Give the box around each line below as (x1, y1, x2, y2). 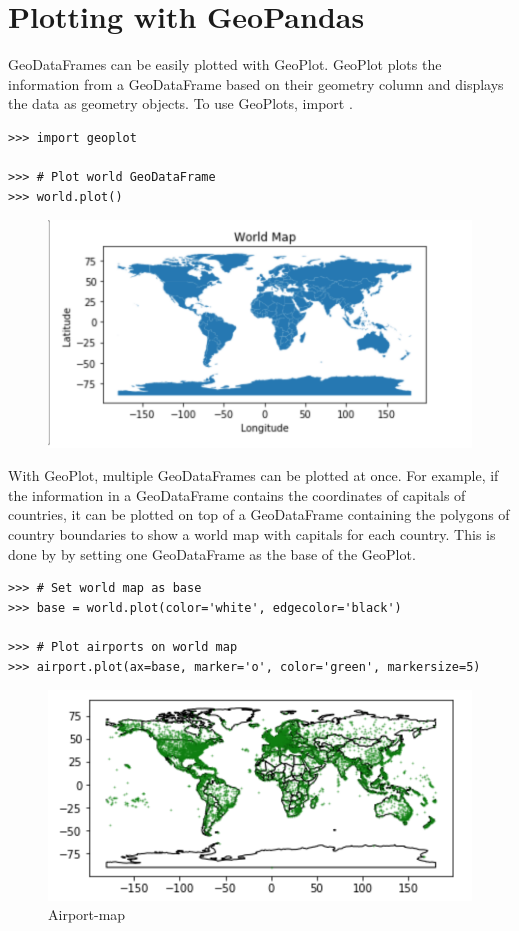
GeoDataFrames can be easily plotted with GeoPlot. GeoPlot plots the (8, 54, 442, 75)
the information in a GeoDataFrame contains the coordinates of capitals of (8, 484, 466, 505)
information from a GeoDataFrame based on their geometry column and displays (8, 73, 504, 94)
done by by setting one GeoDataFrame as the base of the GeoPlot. (8, 543, 416, 564)
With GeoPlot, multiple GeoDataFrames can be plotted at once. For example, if (8, 465, 499, 486)
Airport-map (48, 904, 126, 925)
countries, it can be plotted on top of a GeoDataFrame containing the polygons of (8, 504, 510, 525)
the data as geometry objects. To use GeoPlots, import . (8, 93, 353, 114)
